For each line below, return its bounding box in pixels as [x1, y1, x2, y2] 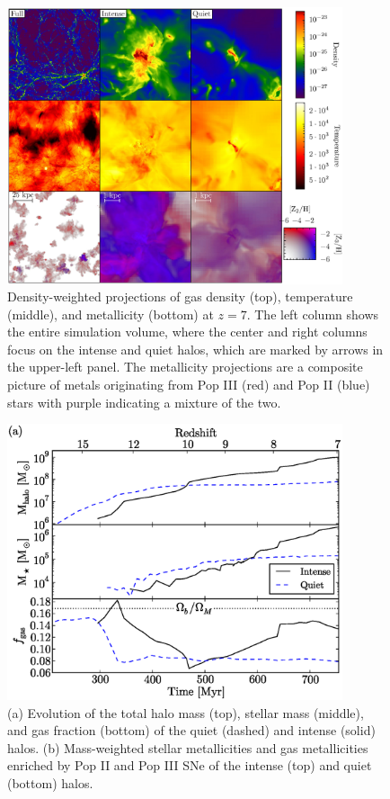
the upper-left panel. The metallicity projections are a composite [7, 357, 363, 376]
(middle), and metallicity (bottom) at [7, 304, 214, 323]
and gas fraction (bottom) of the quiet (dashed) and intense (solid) [7, 721, 376, 740]
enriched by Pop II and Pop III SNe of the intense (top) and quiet [7, 756, 372, 775]
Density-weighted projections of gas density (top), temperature [7, 287, 353, 306]
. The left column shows [246, 304, 379, 323]
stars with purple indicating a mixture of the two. [7, 392, 281, 411]
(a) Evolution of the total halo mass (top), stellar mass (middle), [7, 703, 364, 722]
